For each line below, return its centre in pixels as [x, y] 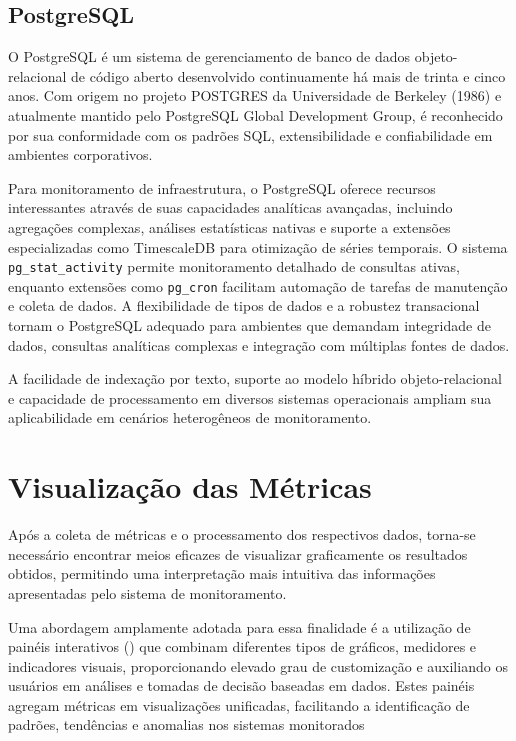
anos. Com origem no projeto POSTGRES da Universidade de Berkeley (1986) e [255, 95]
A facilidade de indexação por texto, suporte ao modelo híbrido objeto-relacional [255, 378]
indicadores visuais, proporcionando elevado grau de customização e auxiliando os [258, 665]
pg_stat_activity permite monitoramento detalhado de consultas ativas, [234, 266]
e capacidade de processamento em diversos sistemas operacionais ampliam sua [250, 397]
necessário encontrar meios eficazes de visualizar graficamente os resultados [238, 553]
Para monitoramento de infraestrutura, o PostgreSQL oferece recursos [222, 187]
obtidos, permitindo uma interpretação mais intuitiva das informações [222, 573]
